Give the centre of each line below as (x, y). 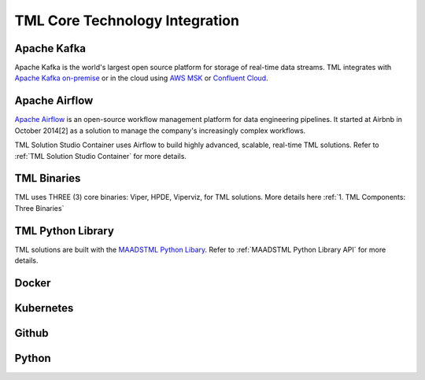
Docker (33, 283)
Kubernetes (44, 308)
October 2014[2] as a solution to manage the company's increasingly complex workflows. (160, 131)
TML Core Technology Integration (127, 20)
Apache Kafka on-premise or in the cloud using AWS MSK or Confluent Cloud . (141, 78)
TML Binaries (48, 178)
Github (31, 333)
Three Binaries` (39, 208)
